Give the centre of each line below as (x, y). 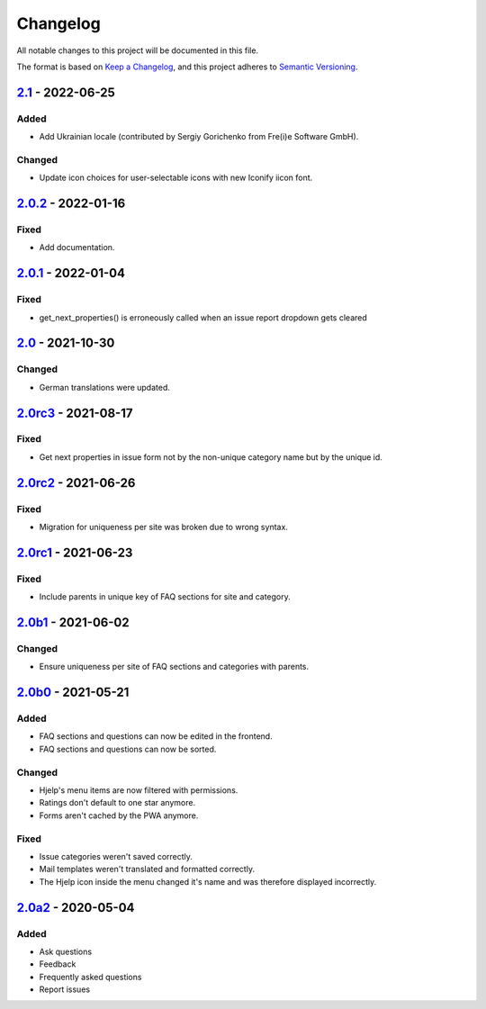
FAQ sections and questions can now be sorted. (128, 749)
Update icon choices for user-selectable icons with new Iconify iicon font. (176, 178)
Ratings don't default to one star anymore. (117, 803)
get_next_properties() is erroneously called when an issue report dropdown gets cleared (203, 317)
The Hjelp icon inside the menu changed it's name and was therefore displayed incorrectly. (208, 881)
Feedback (58, 964)
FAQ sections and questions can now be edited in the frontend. (156, 736)
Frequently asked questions (90, 977)
